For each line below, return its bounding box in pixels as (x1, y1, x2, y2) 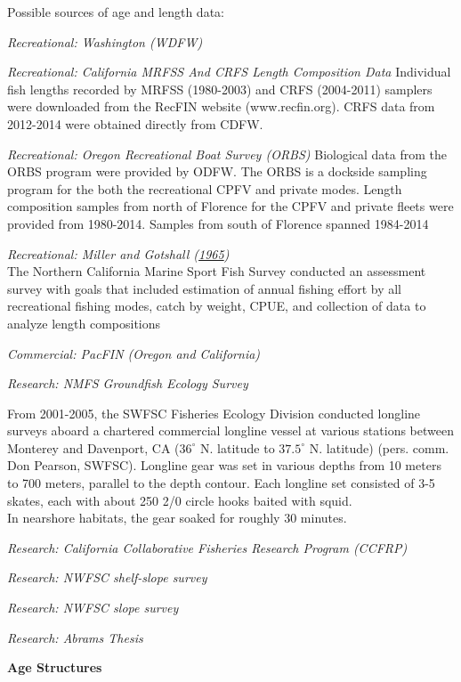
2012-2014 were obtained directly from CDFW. (7, 114, 263, 133)
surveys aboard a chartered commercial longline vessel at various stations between (7, 421, 454, 440)
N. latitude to (200, 438, 275, 457)
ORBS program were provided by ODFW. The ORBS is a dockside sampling (7, 162, 427, 181)
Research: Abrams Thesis (7, 628, 143, 646)
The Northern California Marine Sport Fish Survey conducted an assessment (7, 262, 426, 280)
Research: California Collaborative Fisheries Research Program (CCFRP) (7, 538, 408, 556)
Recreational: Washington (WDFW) (7, 32, 203, 51)
